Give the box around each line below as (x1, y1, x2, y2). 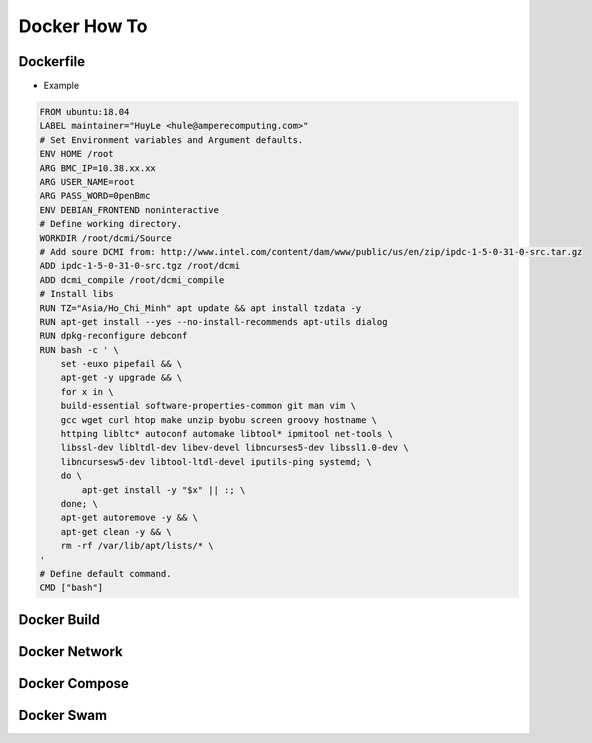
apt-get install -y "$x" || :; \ (81, 484, 246, 495)
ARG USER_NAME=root (39, 176, 135, 187)
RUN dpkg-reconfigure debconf (39, 330, 188, 342)
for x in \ (60, 386, 114, 397)
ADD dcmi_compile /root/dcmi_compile (39, 274, 225, 285)
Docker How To (18, 15, 149, 37)
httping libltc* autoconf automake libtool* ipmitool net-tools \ (60, 428, 394, 440)
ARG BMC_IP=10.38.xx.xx (39, 162, 157, 174)
